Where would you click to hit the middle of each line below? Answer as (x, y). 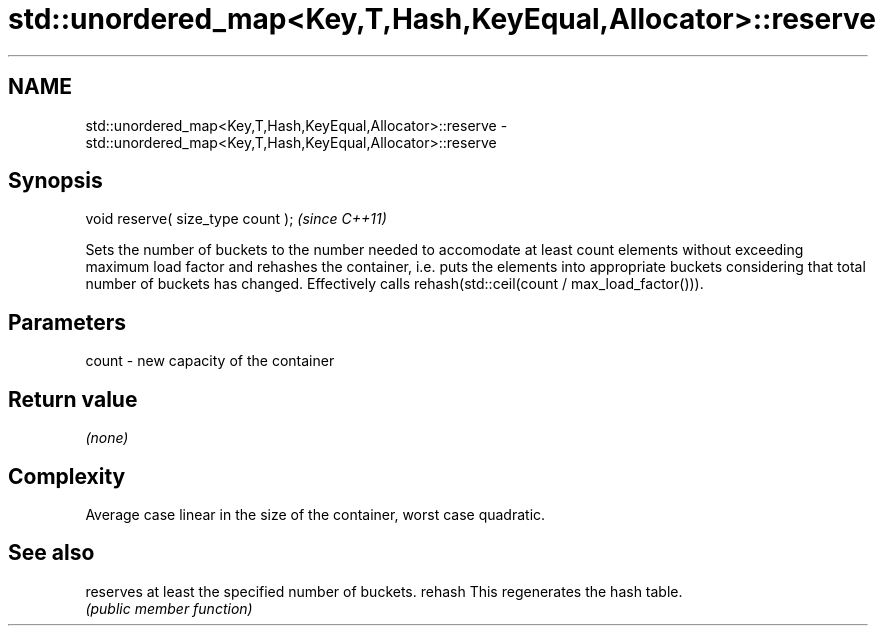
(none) (107, 438)
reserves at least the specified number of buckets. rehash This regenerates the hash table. (384, 591)
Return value (73, 399)
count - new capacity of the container (210, 361)
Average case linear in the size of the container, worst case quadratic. (315, 514)
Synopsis (55, 181)
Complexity (67, 476)
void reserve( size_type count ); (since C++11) (236, 219)
